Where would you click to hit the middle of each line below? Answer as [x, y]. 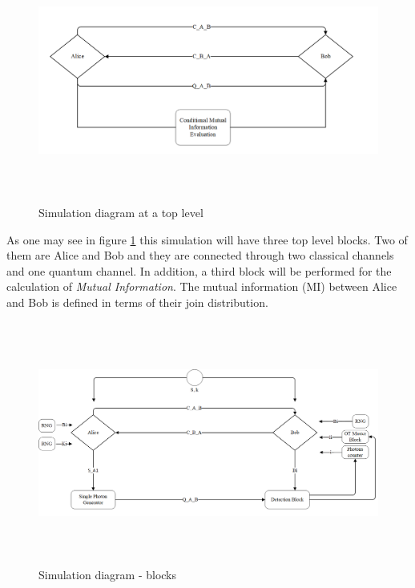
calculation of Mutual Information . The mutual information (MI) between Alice [202, 286]
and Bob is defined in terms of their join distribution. [137, 302]
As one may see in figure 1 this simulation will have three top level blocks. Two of [207, 239]
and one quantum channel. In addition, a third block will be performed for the [199, 270]
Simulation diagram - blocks [108, 575]
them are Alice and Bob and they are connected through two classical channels [200, 255]
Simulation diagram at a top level [121, 212]
